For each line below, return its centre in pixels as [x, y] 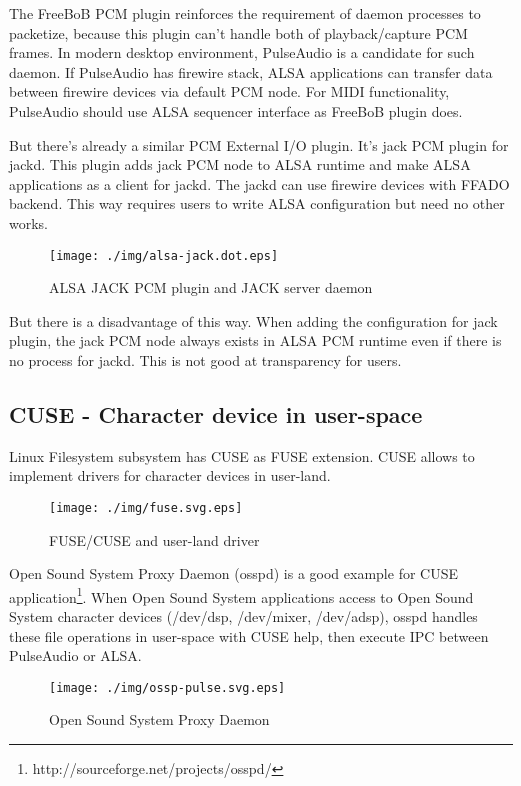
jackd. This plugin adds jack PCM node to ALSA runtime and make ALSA [240, 164]
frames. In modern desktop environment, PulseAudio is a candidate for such [242, 52]
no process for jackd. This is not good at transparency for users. [205, 359]
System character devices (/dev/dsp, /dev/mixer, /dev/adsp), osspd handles [243, 616]
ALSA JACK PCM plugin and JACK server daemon [211, 287]
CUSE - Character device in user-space [216, 413]
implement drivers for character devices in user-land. [170, 475]
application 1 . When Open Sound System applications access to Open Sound [241, 595]
